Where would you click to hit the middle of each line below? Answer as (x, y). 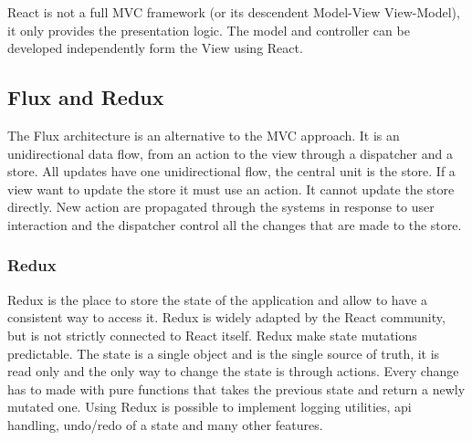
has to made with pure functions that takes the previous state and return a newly (236, 388)
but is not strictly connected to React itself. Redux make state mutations (212, 335)
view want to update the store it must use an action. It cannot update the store (231, 189)
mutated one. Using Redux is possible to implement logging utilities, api (210, 407)
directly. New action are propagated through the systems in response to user (221, 207)
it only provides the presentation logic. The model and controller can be (209, 30)
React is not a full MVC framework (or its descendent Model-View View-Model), (234, 12)
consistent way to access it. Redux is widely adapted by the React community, (226, 317)
